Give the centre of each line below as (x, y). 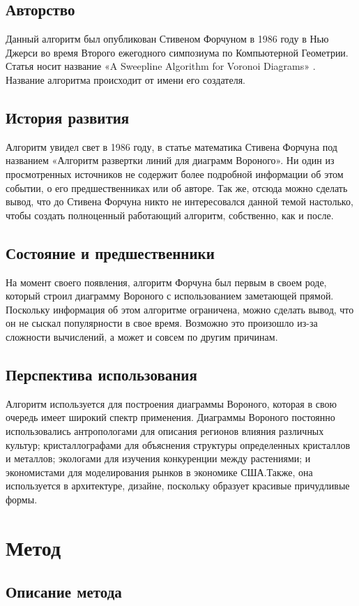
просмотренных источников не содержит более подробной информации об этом (175, 173)
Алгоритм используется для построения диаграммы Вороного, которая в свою (171, 403)
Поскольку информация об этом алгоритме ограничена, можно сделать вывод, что (180, 309)
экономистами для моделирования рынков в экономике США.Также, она (159, 472)
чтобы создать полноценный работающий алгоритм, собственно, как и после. (170, 215)
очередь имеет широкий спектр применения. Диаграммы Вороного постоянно (170, 417)
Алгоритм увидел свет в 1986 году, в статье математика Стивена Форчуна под (171, 146)
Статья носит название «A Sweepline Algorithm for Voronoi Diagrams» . (161, 66)
